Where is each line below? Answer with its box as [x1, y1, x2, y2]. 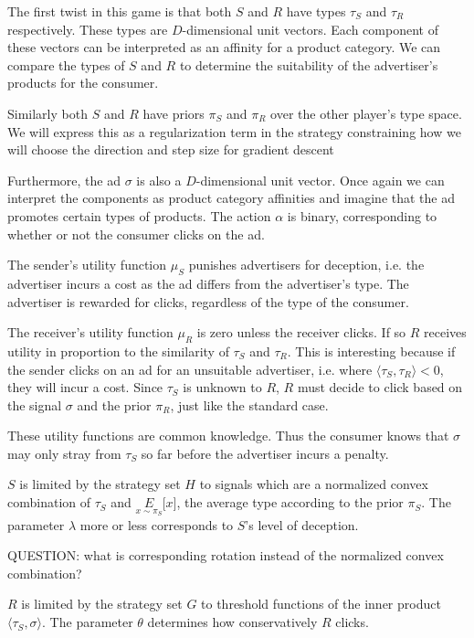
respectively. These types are [7, 19, 168, 38]
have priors [142, 103, 205, 122]
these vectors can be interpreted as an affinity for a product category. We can [7, 37, 441, 57]
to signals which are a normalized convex [199, 474, 428, 494]
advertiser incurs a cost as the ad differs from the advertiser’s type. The [7, 273, 409, 292]
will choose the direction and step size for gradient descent [7, 140, 334, 159]
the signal [7, 395, 62, 414]
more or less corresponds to [79, 515, 234, 534]
